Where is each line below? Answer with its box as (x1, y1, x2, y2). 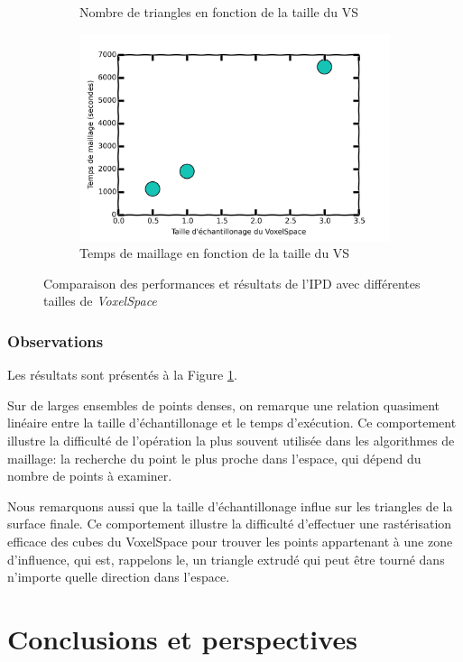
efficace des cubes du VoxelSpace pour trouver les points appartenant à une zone (7, 532, 453, 551)
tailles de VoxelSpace (43, 291, 157, 310)
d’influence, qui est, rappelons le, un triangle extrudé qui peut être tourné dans (7, 549, 445, 568)
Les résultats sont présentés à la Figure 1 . (7, 365, 237, 384)
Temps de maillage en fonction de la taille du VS (79, 244, 350, 262)
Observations (7, 330, 104, 352)
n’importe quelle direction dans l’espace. (7, 567, 230, 586)
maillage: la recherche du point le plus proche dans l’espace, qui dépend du (7, 448, 421, 467)
